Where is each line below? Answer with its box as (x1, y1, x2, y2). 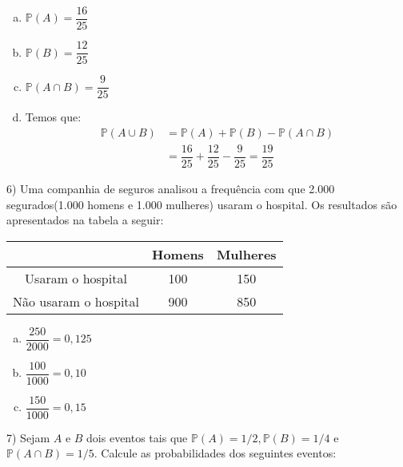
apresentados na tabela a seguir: (6, 212, 164, 228)
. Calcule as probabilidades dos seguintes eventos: (94, 445, 337, 461)
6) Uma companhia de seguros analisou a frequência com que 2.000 (6, 180, 335, 196)
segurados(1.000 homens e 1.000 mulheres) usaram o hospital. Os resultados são (6, 196, 397, 212)
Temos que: (25, 109, 82, 125)
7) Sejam (6, 429, 50, 445)
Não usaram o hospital (13, 291, 140, 311)
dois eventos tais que (86, 429, 188, 445)
